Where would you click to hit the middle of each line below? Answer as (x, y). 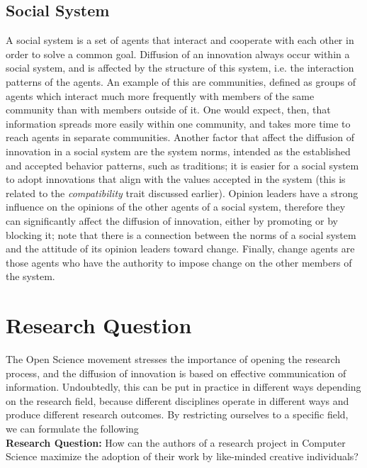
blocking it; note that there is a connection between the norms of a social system (181, 234)
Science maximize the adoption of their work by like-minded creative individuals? (182, 456)
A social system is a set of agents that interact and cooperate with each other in (180, 40)
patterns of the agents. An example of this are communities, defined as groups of (181, 81)
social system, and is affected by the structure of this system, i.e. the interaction (180, 68)
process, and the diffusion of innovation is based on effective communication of (176, 373)
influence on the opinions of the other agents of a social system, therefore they (176, 207)
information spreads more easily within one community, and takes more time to (178, 123)
